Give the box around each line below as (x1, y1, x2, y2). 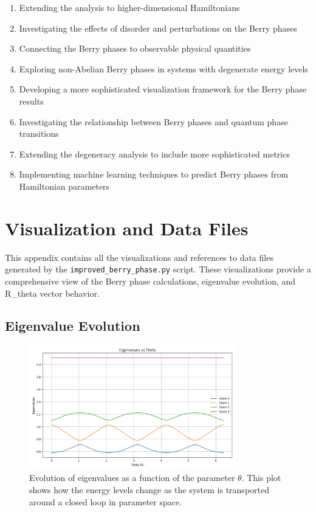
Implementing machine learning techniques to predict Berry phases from (19, 168, 289, 181)
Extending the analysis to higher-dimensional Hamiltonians (19, 1, 240, 13)
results (19, 94, 44, 107)
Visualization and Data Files (5, 215, 249, 240)
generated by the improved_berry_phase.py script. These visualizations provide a (5, 263, 311, 275)
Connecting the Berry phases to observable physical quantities (19, 42, 251, 55)
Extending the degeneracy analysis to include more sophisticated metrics (19, 147, 290, 160)
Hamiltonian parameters (19, 179, 110, 192)
